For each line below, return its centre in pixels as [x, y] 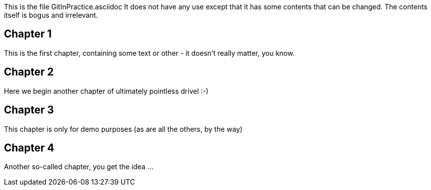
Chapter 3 [29, 110]
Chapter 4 [29, 148]
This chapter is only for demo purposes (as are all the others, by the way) [123, 129]
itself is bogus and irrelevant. [51, 15]
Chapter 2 [29, 72]
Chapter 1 [28, 34]
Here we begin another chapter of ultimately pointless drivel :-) [106, 91]
